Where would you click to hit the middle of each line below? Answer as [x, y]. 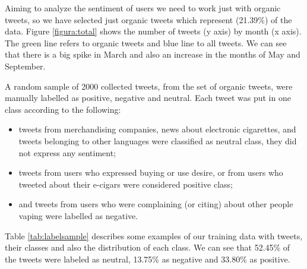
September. [25, 66]
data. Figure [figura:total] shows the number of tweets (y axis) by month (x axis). [153, 31]
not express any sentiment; [67, 152]
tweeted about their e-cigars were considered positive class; [126, 184]
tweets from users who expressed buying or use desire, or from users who [151, 173]
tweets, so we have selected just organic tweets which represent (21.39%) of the [148, 19]
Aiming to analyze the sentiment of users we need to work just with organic [143, 8]
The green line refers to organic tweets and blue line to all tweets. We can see [146, 42]
